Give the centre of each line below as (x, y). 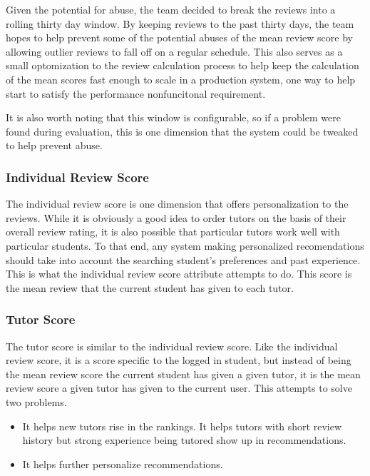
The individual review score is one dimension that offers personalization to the (177, 204)
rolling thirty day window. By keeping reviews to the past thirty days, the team (180, 23)
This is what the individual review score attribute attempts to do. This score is (179, 274)
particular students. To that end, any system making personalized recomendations (185, 245)
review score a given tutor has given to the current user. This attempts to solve (179, 388)
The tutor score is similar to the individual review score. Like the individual (172, 346)
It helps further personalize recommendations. (123, 464)
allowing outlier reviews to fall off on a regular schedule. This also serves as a (174, 51)
